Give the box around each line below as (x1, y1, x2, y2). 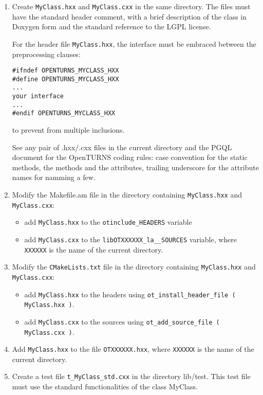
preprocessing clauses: (12, 48, 81, 59)
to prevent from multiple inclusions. (12, 124, 125, 135)
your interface (12, 93, 64, 100)
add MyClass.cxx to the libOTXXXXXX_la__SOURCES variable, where (24, 234, 237, 244)
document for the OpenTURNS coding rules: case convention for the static (12, 152, 248, 163)
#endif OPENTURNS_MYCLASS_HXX (12, 110, 116, 117)
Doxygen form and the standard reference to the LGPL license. (12, 21, 211, 32)
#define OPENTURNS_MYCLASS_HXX (12, 75, 119, 83)
